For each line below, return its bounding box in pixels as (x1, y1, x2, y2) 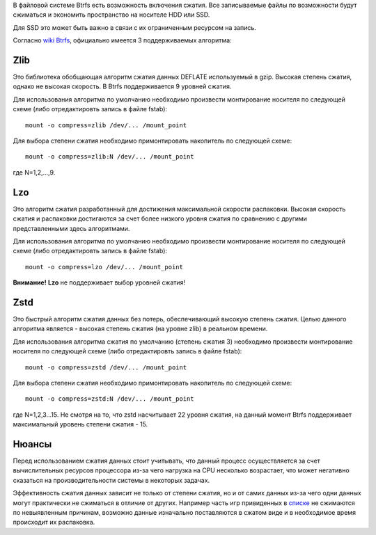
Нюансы (13, 438, 52, 450)
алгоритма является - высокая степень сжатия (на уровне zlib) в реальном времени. (13, 324, 268, 333)
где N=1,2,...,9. (13, 168, 56, 177)
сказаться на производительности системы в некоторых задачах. (13, 476, 210, 484)
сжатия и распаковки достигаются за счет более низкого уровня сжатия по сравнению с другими (13, 214, 308, 223)
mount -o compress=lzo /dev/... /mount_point (25, 263, 184, 271)
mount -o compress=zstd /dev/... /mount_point (25, 363, 187, 372)
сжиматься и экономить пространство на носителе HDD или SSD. (13, 10, 210, 19)
